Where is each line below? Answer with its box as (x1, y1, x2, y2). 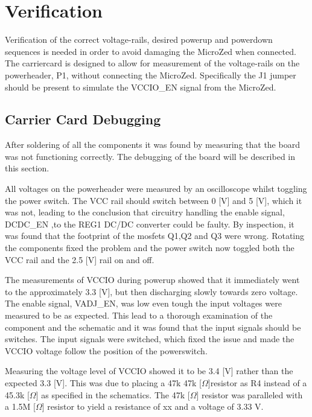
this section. (5, 162, 49, 174)
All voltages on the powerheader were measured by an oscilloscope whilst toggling (5, 182, 307, 195)
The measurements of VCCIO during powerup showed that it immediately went (5, 273, 300, 286)
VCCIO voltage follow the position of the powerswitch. (5, 344, 208, 357)
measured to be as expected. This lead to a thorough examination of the (5, 309, 273, 322)
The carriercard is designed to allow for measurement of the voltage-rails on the (5, 57, 300, 69)
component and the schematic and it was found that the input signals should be (5, 320, 301, 333)
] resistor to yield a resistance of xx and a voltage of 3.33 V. (42, 400, 264, 413)
